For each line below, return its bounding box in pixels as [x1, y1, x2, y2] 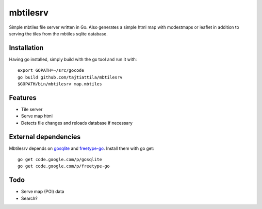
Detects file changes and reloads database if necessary [21, 120, 133, 126]
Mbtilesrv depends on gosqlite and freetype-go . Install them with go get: [9, 145, 154, 151]
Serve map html [21, 113, 53, 119]
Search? [21, 195, 38, 201]
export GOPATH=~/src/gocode [17, 68, 84, 73]
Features [9, 94, 36, 102]
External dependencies [9, 132, 81, 141]
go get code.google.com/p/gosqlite [17, 157, 102, 162]
